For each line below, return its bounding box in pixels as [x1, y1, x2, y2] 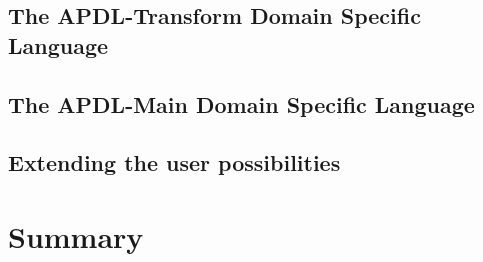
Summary [8, 215, 144, 256]
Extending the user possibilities [8, 147, 341, 178]
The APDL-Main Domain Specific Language [8, 88, 475, 119]
